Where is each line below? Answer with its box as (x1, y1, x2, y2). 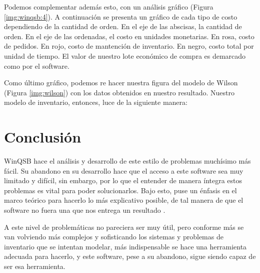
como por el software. (4, 60, 69, 71)
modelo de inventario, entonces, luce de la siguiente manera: (4, 97, 187, 107)
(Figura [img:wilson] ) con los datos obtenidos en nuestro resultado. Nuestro (4, 87, 234, 97)
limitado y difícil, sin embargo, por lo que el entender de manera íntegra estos (4, 175, 242, 186)
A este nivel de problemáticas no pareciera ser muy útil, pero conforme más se (4, 221, 244, 232)
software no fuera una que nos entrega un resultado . (4, 205, 165, 215)
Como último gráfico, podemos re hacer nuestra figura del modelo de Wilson (4, 77, 238, 88)
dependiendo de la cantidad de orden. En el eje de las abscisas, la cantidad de (4, 21, 242, 32)
